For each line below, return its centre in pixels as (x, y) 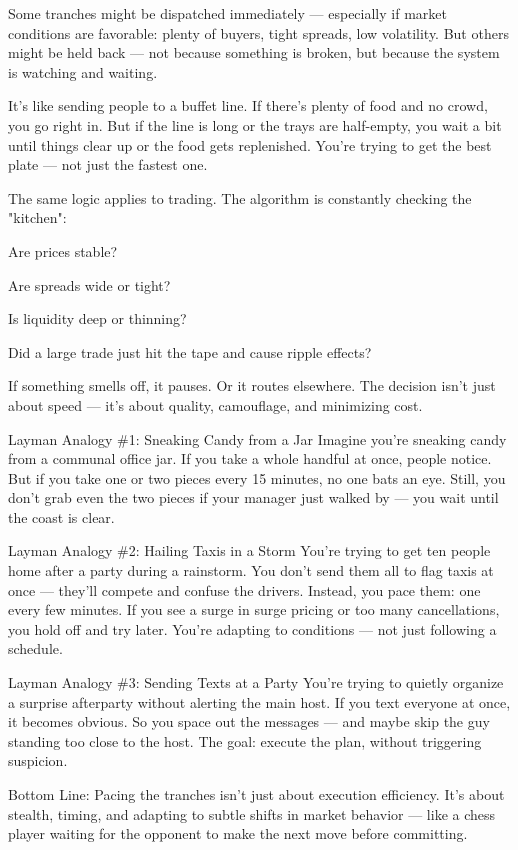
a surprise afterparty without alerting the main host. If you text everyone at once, (259, 701)
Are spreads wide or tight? (89, 284)
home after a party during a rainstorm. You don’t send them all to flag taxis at (251, 570)
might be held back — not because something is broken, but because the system (254, 52)
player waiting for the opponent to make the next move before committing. (238, 833)
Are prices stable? (63, 250)
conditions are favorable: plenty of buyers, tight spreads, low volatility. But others (258, 32)
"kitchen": (37, 217)
